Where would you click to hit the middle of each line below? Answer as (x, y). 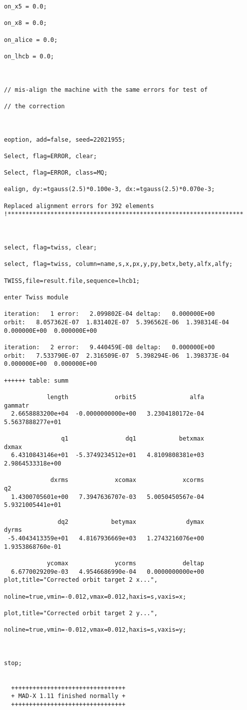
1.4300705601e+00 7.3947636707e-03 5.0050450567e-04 (108, 497)
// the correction (34, 106)
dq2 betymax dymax (131, 522)
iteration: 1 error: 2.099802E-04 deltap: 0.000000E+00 (110, 314)
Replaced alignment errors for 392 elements (79, 206)
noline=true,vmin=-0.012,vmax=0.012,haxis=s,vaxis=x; (95, 596)
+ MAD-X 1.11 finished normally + (68, 696)
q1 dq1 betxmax (132, 439)
